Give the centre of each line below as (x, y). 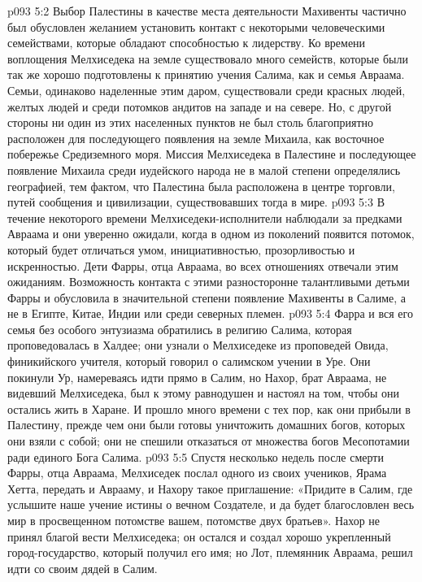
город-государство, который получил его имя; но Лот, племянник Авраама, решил (210, 552)
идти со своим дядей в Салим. (83, 568)
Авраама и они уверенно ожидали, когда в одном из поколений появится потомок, (211, 234)
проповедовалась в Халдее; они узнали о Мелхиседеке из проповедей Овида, (198, 345)
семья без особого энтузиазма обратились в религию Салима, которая (180, 329)
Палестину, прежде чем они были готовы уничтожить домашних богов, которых (207, 425)
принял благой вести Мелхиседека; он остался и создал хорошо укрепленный (199, 536)
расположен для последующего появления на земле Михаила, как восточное (196, 138)
